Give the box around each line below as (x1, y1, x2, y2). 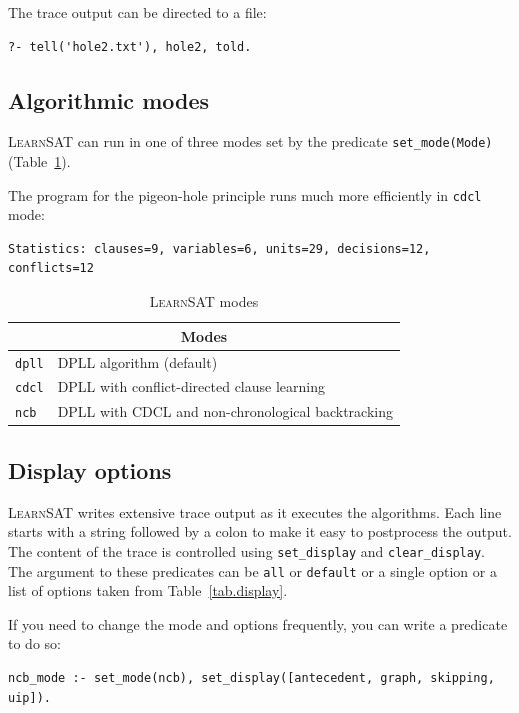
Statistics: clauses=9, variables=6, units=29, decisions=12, (8, 241, 431, 256)
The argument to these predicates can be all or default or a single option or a (8, 560, 497, 581)
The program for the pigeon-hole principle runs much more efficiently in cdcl (8, 184, 482, 205)
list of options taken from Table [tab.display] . (8, 580, 288, 601)
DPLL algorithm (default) (57, 351, 218, 372)
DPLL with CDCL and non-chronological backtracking (57, 401, 393, 422)
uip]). (8, 690, 51, 705)
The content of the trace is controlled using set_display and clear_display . (8, 540, 485, 561)
